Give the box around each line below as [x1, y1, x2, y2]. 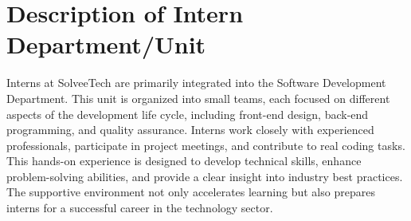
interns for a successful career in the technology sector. [6, 199, 273, 216]
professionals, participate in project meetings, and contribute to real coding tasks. [6, 136, 405, 153]
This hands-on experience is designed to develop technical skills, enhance [6, 152, 362, 169]
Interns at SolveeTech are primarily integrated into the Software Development [6, 74, 386, 91]
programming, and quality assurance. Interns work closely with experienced [6, 121, 374, 138]
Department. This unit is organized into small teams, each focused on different [6, 89, 390, 106]
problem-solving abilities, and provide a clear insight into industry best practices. [6, 168, 403, 184]
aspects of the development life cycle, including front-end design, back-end [6, 105, 369, 122]
